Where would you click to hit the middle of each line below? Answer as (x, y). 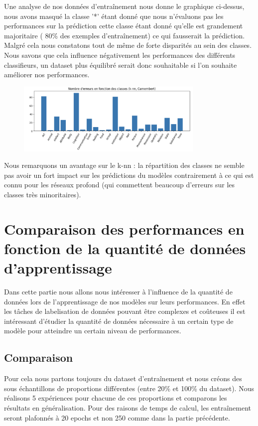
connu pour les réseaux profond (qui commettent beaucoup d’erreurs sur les (120, 185)
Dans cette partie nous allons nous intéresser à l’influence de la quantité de (118, 292)
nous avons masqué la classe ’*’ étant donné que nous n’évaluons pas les (114, 16)
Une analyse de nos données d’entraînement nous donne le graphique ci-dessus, (124, 6)
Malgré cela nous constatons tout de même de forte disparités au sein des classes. (128, 45)
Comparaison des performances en (124, 228)
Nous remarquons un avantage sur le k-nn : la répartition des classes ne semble (124, 165)
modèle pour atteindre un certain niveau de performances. (93, 331)
